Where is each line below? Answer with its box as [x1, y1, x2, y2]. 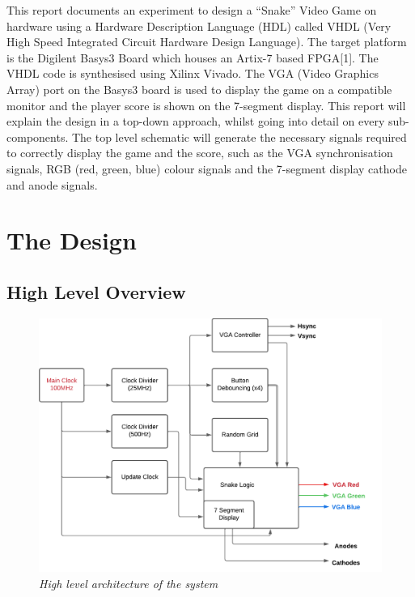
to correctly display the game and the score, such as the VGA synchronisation [6, 144, 393, 161]
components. [6, 128, 69, 145]
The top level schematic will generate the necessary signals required [71, 128, 407, 145]
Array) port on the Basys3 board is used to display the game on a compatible [6, 80, 392, 97]
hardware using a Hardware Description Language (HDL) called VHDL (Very [6, 17, 392, 34]
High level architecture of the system [39, 574, 218, 591]
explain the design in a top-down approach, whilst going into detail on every [6, 113, 385, 130]
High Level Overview [6, 279, 186, 304]
